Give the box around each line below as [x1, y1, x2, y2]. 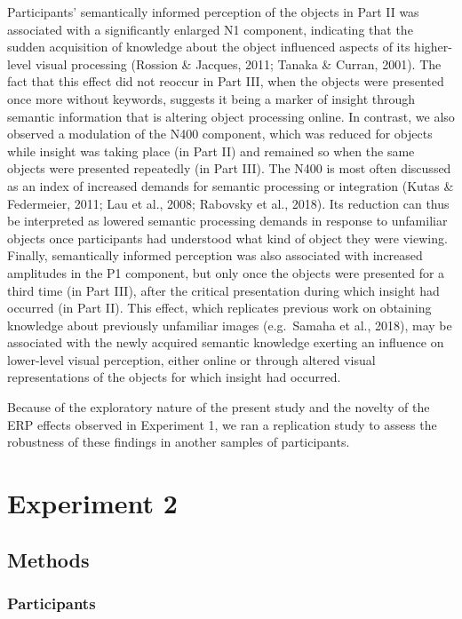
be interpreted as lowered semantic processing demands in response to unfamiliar [7, 211, 448, 230]
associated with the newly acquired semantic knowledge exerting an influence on [7, 333, 444, 352]
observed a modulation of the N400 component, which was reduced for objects [7, 124, 433, 143]
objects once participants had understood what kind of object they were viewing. [7, 228, 448, 247]
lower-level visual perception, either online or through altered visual [7, 350, 376, 369]
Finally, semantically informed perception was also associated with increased [7, 246, 423, 265]
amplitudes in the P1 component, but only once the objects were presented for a [7, 263, 445, 282]
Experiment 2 [7, 485, 178, 521]
